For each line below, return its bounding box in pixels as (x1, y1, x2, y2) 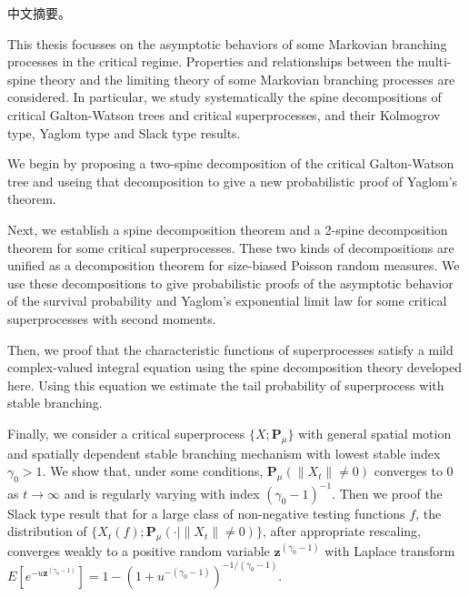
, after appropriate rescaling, (262, 521, 421, 541)
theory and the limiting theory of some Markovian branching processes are (39, 69, 455, 88)
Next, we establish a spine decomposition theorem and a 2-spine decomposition (7, 219, 448, 238)
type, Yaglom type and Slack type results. (7, 123, 241, 142)
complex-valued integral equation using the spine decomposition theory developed (7, 358, 463, 377)
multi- (417, 52, 452, 71)
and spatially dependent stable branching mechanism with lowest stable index (7, 443, 441, 462)
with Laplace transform (324, 541, 455, 560)
